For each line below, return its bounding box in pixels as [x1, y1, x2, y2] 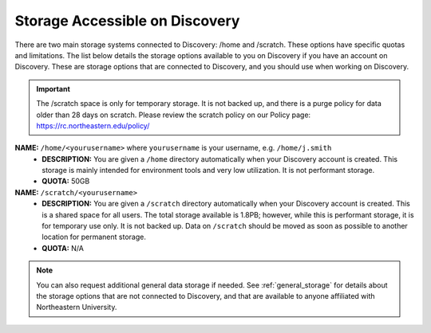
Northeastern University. [36, 303, 117, 312]
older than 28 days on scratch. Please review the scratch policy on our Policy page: [36, 110, 311, 119]
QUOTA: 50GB [42, 176, 90, 186]
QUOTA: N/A [42, 243, 84, 253]
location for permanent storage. [42, 232, 147, 242]
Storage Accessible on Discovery [14, 12, 240, 29]
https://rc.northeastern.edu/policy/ [36, 120, 150, 131]
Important [36, 84, 71, 93]
